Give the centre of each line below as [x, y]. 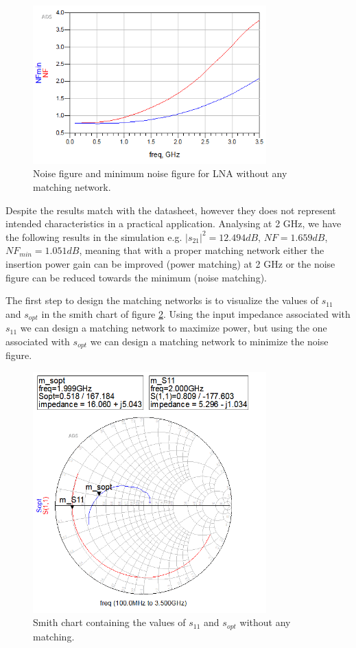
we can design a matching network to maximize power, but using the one [174, 328]
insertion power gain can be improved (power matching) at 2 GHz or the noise [170, 264]
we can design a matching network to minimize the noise [209, 341]
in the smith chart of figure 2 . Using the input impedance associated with [196, 313]
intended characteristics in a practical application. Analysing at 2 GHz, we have [174, 223]
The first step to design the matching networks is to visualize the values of [162, 300]
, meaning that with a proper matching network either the [202, 250]
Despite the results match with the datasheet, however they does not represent [171, 210]
